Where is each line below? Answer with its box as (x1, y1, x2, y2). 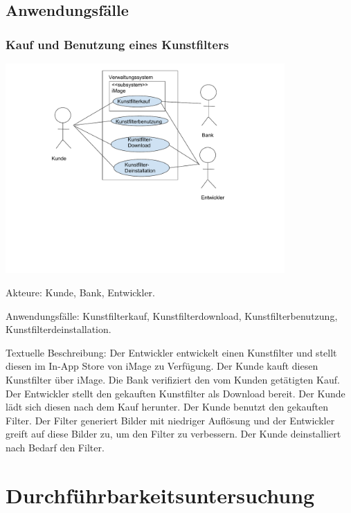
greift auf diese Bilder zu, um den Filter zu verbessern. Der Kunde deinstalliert (6, 426, 341, 441)
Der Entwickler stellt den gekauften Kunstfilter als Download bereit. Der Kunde (6, 386, 345, 400)
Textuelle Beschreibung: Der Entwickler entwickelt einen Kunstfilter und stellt (6, 345, 337, 359)
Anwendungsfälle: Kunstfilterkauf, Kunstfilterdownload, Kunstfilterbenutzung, (6, 308, 338, 323)
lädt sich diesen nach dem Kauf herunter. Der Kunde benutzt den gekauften (6, 399, 328, 414)
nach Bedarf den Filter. (6, 440, 105, 454)
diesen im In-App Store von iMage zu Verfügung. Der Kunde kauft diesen (6, 359, 318, 373)
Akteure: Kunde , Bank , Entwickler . (6, 285, 155, 299)
